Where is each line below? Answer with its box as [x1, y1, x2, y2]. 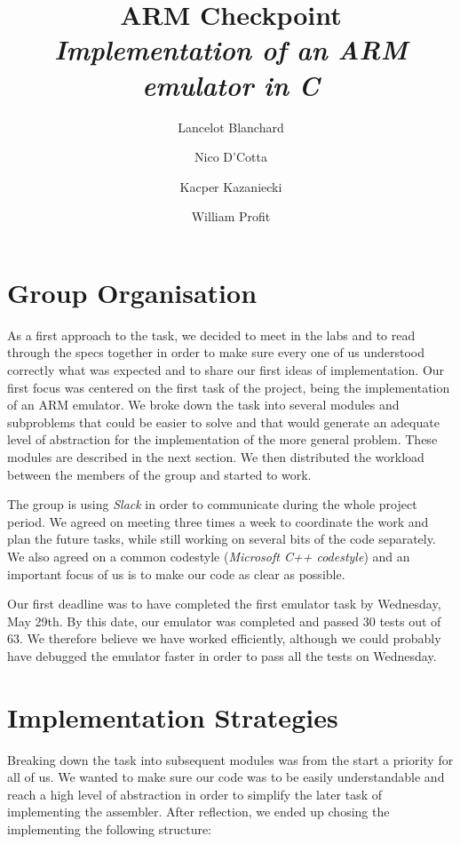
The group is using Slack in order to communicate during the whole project [7, 495, 417, 514]
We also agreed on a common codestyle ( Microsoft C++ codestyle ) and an [7, 546, 410, 565]
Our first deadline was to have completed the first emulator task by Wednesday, [7, 594, 441, 613]
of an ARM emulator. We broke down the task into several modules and [7, 395, 400, 414]
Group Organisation [7, 274, 258, 310]
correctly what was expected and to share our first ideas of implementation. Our [7, 361, 445, 378]
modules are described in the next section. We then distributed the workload [7, 447, 424, 466]
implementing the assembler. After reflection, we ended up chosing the [7, 802, 390, 821]
